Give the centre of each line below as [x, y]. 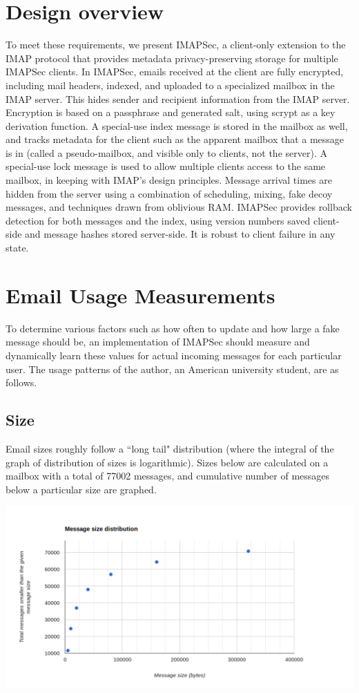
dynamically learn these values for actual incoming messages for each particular [174, 355]
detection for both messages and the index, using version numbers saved [158, 220]
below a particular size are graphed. [81, 489]
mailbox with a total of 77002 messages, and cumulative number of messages [168, 476]
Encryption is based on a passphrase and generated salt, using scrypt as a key [171, 112]
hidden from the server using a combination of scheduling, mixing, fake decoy [169, 193]
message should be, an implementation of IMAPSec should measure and [158, 342]
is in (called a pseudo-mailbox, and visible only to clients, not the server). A [166, 152]
